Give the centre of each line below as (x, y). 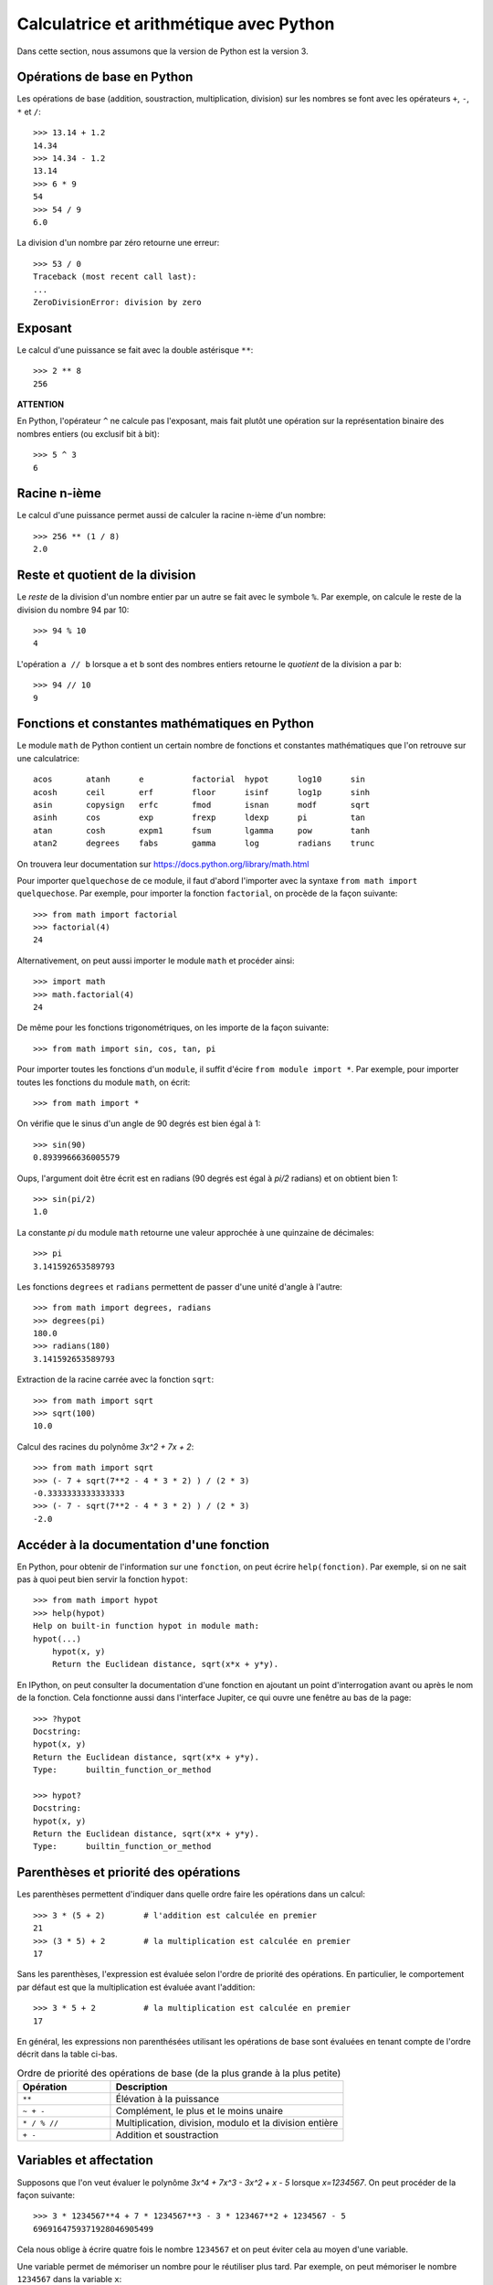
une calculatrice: (48, 758)
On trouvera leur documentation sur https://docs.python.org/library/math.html (163, 864)
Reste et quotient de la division (106, 575)
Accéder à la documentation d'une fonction (143, 1545)
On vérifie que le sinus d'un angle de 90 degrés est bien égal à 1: (139, 1123)
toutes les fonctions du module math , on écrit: (104, 1082)
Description (142, 2087)
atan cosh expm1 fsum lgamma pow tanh (202, 830)
